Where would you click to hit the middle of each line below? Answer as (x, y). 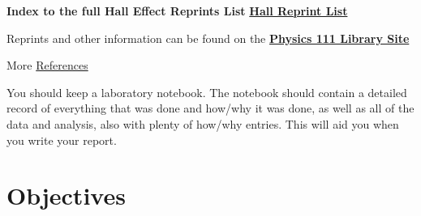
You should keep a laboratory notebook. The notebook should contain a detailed (207, 92)
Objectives (66, 195)
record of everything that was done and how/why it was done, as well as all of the (210, 108)
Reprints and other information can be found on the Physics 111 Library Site (208, 38)
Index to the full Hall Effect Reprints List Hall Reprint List (177, 11)
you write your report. (62, 140)
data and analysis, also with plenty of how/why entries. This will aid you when (203, 123)
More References (47, 65)
